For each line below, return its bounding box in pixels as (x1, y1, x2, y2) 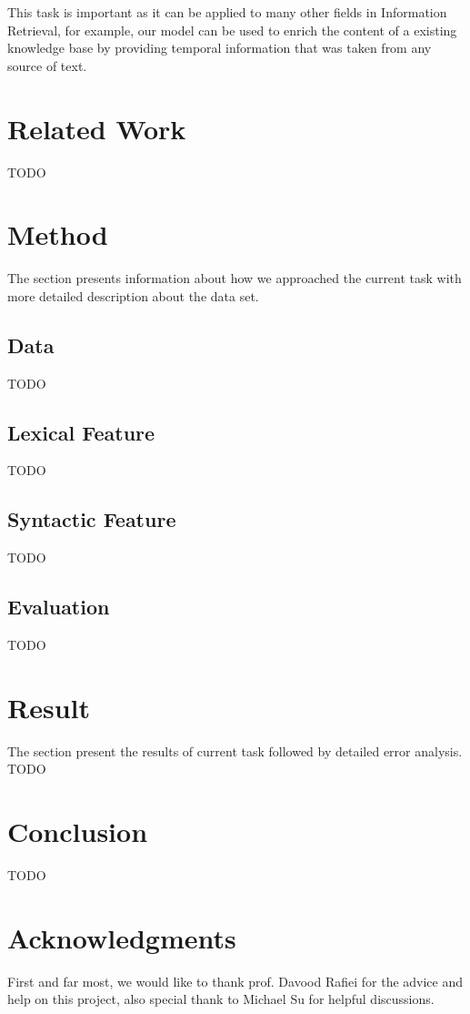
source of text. (7, 56, 87, 75)
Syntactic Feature (7, 505, 176, 533)
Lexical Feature (7, 418, 155, 446)
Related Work (7, 109, 186, 147)
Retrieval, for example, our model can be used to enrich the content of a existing (7, 20, 457, 39)
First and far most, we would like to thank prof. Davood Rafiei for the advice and (7, 971, 464, 990)
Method (7, 216, 108, 253)
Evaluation (7, 593, 110, 621)
